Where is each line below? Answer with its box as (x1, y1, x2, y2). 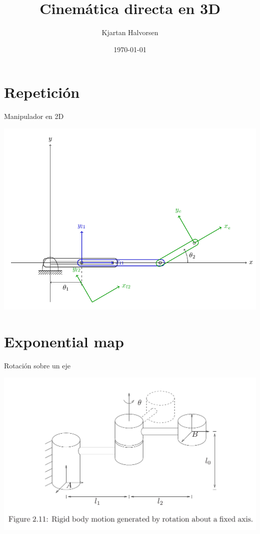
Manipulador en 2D (4, 111, 64, 121)
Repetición (4, 82, 80, 102)
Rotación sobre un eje (4, 360, 70, 370)
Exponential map (4, 331, 124, 351)
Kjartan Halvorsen (101, 27, 158, 38)
